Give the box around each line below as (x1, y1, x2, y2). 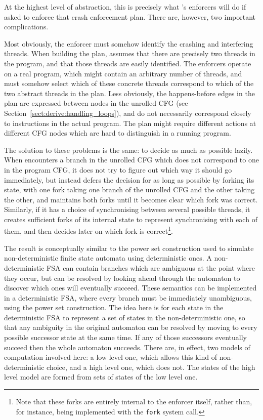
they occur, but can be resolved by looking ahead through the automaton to (4, 272, 240, 283)
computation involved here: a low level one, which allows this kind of (4, 352, 217, 362)
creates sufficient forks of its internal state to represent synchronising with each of (4, 214, 257, 224)
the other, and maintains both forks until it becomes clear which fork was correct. (4, 194, 258, 204)
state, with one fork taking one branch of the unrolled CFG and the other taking (4, 184, 255, 195)
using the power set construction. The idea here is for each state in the (4, 302, 224, 313)
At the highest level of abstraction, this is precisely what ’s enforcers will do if (4, 2, 246, 12)
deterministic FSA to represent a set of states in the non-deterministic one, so (4, 312, 245, 322)
